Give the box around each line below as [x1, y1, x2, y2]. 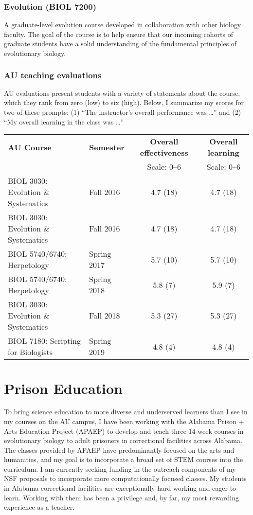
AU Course [8, 141, 52, 153]
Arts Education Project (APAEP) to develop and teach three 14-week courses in [4, 426, 244, 436]
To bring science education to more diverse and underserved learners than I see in [4, 407, 248, 417]
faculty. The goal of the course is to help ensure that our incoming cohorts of [4, 29, 234, 39]
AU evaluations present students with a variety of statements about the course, [4, 88, 240, 98]
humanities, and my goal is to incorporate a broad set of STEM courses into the [4, 454, 243, 464]
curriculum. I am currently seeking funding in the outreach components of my [4, 463, 236, 474]
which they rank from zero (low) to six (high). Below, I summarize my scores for [4, 97, 244, 107]
